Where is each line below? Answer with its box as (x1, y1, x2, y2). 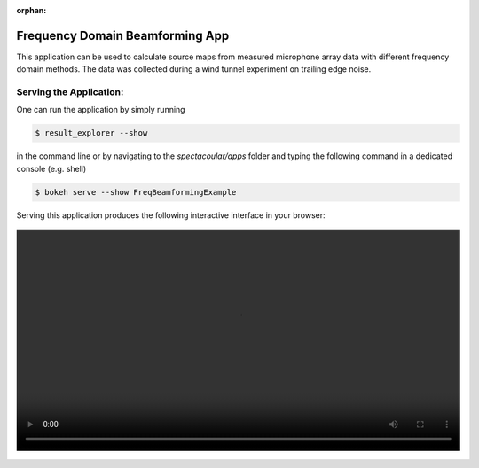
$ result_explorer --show (35, 129, 148, 138)
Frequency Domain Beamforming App (16, 27, 230, 43)
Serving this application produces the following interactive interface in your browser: (16, 209, 326, 221)
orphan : (16, 5, 47, 15)
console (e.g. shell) (16, 163, 87, 174)
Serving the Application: (16, 86, 124, 98)
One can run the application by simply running (16, 105, 185, 115)
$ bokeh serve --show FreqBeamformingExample (35, 187, 237, 197)
